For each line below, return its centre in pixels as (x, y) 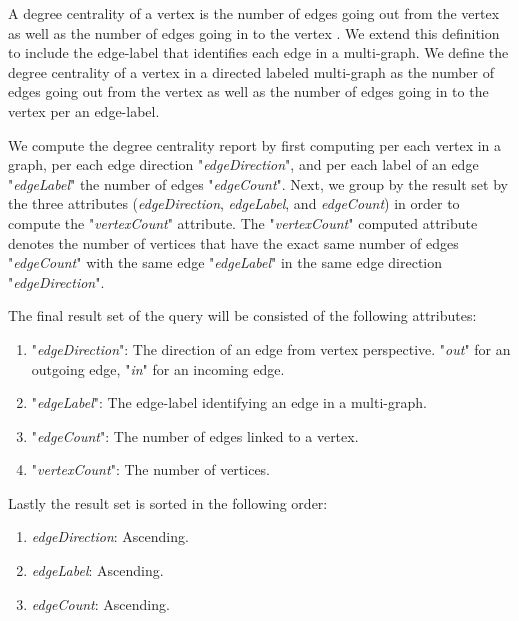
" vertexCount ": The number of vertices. (151, 469)
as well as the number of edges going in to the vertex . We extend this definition (254, 32)
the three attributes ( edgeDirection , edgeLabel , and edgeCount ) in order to (234, 203)
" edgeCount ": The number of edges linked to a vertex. (195, 435)
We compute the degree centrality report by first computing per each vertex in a (255, 144)
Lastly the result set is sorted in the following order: (168, 502)
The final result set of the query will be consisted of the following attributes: (242, 315)
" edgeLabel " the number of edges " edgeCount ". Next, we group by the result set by (258, 183)
